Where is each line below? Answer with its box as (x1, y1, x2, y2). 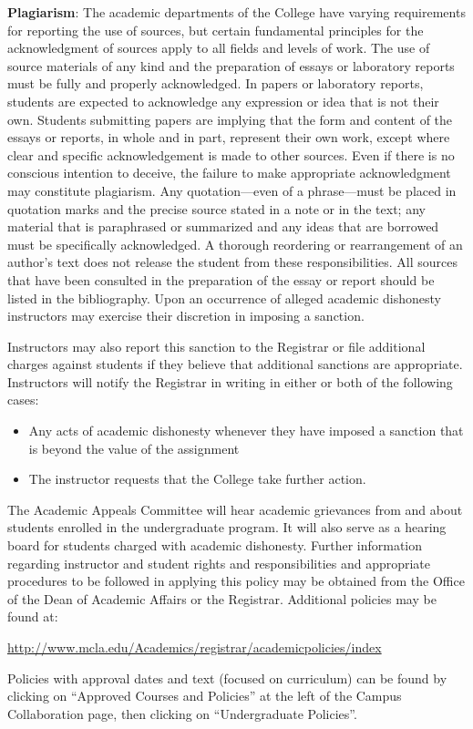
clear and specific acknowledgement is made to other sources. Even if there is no (7, 145, 455, 164)
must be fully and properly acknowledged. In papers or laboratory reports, (7, 74, 424, 93)
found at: (7, 607, 58, 626)
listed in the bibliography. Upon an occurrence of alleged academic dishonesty (7, 288, 441, 307)
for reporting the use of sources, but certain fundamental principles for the (7, 20, 424, 39)
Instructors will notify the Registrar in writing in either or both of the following (7, 372, 453, 391)
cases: (7, 390, 39, 409)
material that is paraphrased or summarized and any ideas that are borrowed (7, 217, 439, 236)
